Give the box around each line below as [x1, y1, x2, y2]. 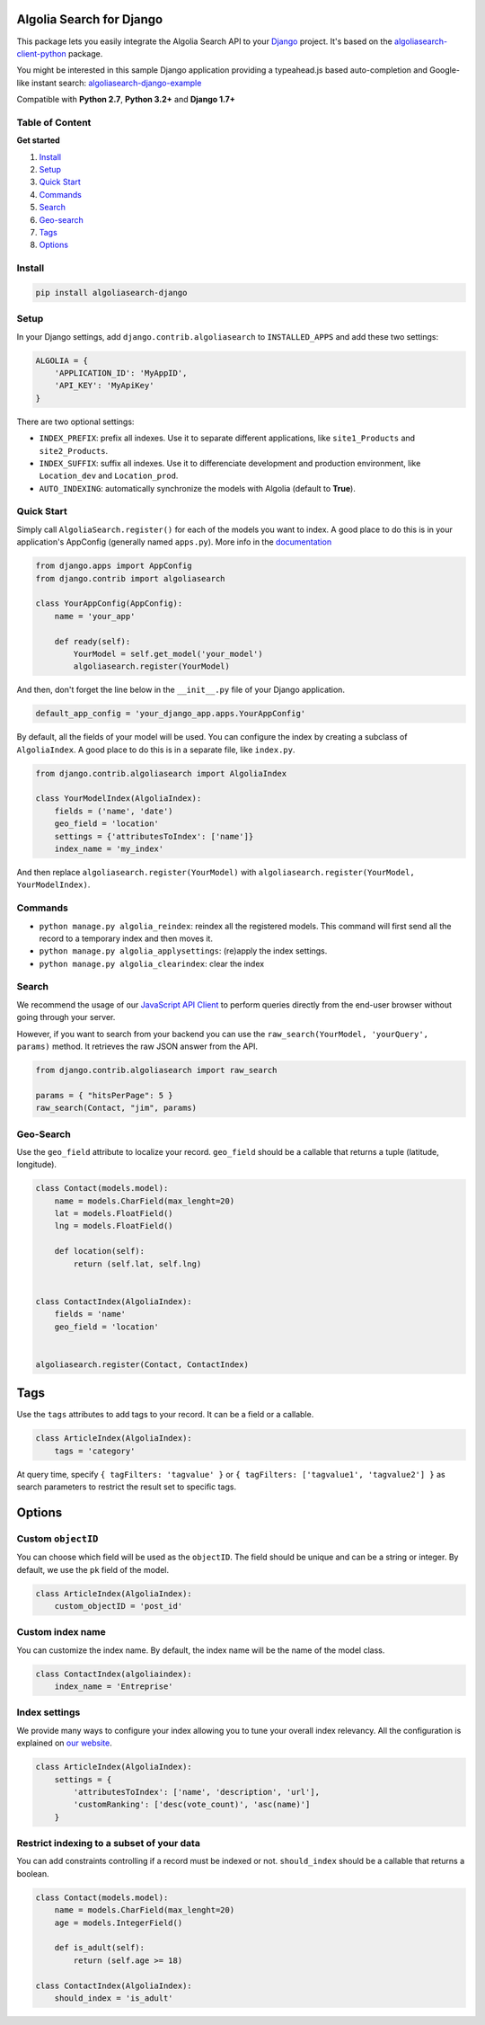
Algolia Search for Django [16, 12, 163, 27]
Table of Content [16, 116, 92, 129]
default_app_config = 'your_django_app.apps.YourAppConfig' [35, 708, 306, 719]
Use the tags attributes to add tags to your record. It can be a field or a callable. [16, 1409, 314, 1420]
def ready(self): [54, 636, 131, 646]
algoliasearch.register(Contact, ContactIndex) [35, 1359, 249, 1370]
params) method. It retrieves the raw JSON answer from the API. [16, 1041, 259, 1052]
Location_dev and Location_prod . [39, 470, 179, 481]
